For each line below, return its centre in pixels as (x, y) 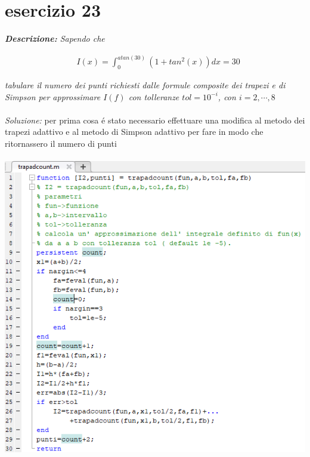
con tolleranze (154, 96)
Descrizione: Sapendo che (55, 38)
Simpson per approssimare (53, 96)
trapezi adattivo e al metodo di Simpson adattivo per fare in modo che (134, 132)
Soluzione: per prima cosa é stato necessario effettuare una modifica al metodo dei (155, 120)
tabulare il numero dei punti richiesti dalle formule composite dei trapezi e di (145, 84)
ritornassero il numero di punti (61, 143)
